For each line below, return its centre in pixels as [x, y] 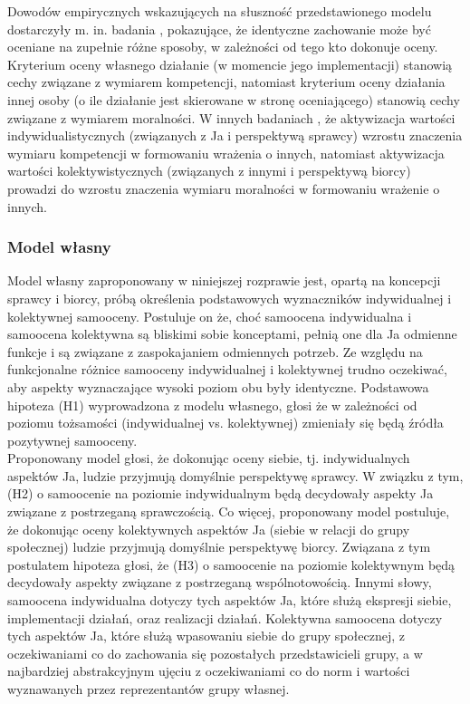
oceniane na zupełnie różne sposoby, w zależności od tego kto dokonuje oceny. [223, 47]
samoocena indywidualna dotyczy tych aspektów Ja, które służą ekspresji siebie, [230, 600]
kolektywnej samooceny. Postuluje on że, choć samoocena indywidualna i [210, 316]
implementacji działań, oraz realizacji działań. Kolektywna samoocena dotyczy [225, 617]
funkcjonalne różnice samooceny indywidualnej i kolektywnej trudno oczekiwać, [227, 369]
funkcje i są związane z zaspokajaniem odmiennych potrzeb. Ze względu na [215, 351]
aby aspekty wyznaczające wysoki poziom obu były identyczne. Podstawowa [218, 386]
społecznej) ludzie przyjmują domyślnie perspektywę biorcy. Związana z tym [219, 547]
